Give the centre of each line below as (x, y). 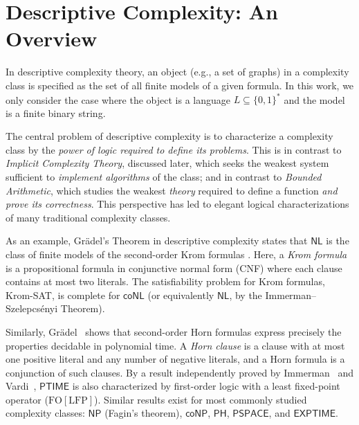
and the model (314, 99)
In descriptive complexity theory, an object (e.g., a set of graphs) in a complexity (177, 72)
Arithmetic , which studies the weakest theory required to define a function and (172, 190)
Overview (52, 38)
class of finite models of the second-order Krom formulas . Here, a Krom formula (176, 254)
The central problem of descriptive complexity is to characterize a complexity (169, 136)
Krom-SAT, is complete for (63, 295)
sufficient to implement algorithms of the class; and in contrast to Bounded (164, 176)
